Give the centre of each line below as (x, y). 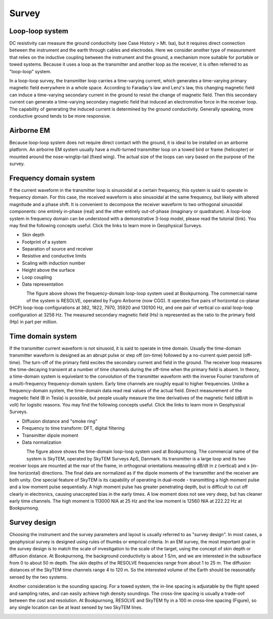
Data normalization (42, 442)
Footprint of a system (44, 242)
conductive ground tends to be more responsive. (60, 116)
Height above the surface (49, 270)
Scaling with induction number (54, 263)
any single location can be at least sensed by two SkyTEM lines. (76, 607)
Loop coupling (37, 277)
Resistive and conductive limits (54, 256)
